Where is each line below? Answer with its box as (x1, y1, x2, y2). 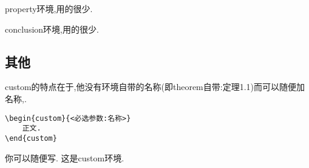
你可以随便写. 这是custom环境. (5, 151, 124, 164)
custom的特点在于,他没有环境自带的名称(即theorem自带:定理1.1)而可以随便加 (5, 80, 305, 93)
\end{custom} (5, 134, 57, 143)
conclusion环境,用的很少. (5, 22, 99, 35)
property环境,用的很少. (5, 2, 93, 15)
